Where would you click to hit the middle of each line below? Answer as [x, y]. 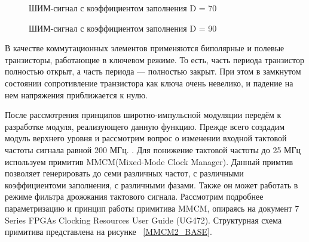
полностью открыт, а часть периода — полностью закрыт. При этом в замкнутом [153, 71]
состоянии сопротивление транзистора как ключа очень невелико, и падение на [149, 83]
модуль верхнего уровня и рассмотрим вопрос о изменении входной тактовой [146, 138]
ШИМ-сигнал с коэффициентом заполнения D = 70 [123, 8]
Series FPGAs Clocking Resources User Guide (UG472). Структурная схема [143, 220]
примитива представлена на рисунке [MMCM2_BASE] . [108, 232]
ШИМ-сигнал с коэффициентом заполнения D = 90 [123, 28]
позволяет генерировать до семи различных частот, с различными [124, 173]
